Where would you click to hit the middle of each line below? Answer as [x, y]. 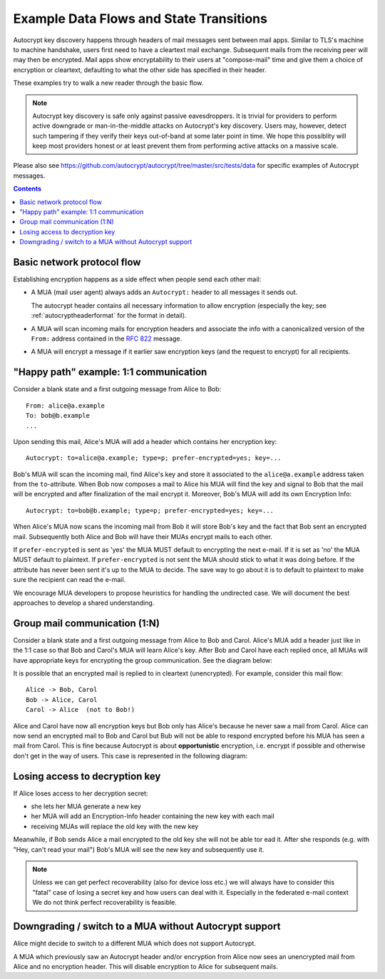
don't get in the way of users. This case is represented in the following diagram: [130, 755]
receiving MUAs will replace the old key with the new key [115, 826]
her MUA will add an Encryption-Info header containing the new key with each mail [153, 816]
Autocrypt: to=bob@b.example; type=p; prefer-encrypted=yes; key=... [150, 510]
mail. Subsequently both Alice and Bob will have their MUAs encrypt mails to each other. [143, 536]
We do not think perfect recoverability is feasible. [105, 903]
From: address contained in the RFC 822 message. [107, 338]
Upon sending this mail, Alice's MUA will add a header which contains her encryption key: [145, 441]
